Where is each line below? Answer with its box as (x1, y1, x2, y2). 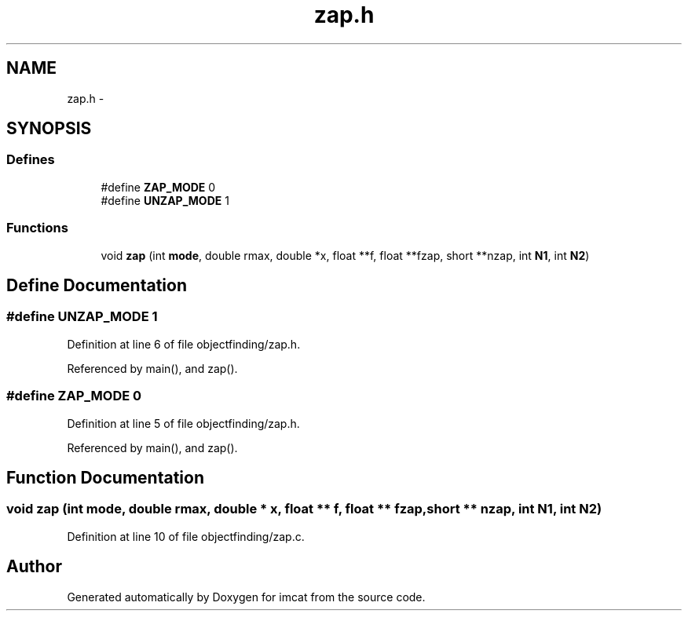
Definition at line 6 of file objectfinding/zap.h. (67, 337, 301, 351)
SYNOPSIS (6, 119, 92, 139)
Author (6, 557, 62, 577)
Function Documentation (6, 467, 204, 487)
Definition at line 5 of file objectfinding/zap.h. (67, 416, 300, 430)
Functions (6, 220, 68, 236)
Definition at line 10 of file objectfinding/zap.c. (67, 529, 305, 543)
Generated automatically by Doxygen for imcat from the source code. (67, 590, 426, 604)
